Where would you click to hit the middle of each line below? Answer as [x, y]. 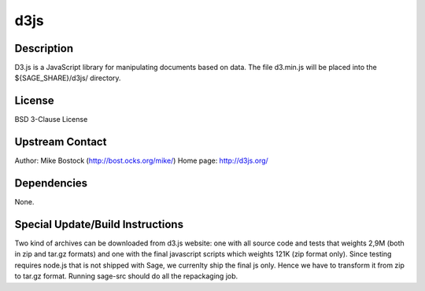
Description [44, 48]
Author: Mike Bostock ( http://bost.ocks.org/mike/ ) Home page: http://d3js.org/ [142, 160]
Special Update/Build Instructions [99, 224]
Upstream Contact [61, 142]
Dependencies [51, 184]
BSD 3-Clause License [51, 120]
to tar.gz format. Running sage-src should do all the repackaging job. [126, 276]
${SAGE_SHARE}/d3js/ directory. [68, 78]
